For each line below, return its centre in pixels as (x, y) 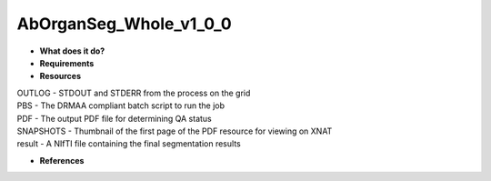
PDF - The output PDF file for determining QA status (115, 118)
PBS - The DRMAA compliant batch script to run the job (121, 106)
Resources (60, 76)
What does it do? (72, 51)
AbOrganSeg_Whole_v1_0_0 (124, 24)
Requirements (67, 63)
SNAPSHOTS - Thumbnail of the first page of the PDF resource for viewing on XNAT (175, 131)
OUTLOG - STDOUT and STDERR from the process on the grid (134, 93)
